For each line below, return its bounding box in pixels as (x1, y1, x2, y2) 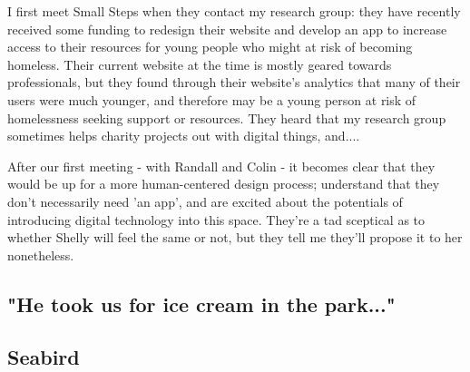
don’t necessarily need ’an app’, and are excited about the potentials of (7, 191, 403, 210)
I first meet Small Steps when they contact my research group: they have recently (7, 2, 461, 20)
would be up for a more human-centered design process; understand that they (7, 174, 440, 193)
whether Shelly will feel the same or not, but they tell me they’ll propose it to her (7, 228, 463, 247)
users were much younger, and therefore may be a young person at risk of (7, 90, 416, 109)
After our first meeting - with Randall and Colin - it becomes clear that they (7, 156, 436, 175)
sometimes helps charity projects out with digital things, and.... (7, 126, 360, 145)
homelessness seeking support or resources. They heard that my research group (7, 108, 446, 127)
